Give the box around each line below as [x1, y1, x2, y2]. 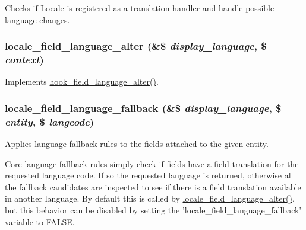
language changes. [5, 13, 70, 25]
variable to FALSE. [5, 215, 75, 228]
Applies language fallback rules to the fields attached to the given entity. [5, 138, 269, 150]
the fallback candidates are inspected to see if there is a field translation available [5, 180, 301, 193]
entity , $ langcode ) [5, 114, 94, 129]
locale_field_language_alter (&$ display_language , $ [5, 39, 267, 53]
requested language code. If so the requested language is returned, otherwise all [5, 169, 294, 181]
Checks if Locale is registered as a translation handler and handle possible [5, 2, 275, 14]
